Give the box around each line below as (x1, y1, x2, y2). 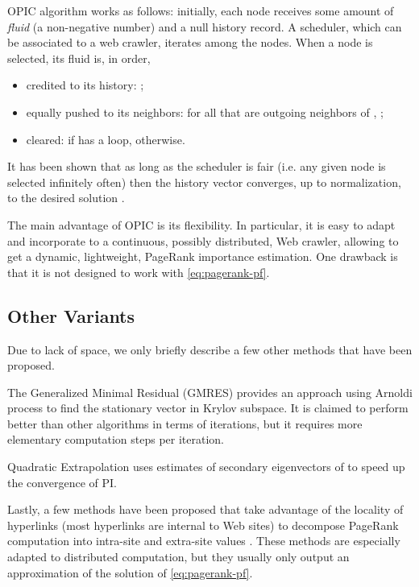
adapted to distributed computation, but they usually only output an (7, 548, 350, 565)
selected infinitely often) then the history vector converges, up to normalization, (7, 173, 401, 190)
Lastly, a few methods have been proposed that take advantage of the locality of (7, 501, 404, 518)
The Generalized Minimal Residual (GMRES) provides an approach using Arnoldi (7, 383, 413, 400)
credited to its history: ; (26, 76, 144, 93)
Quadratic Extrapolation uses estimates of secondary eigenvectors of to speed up (7, 458, 405, 475)
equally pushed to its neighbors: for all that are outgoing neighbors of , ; (26, 103, 384, 120)
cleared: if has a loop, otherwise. (26, 130, 185, 147)
